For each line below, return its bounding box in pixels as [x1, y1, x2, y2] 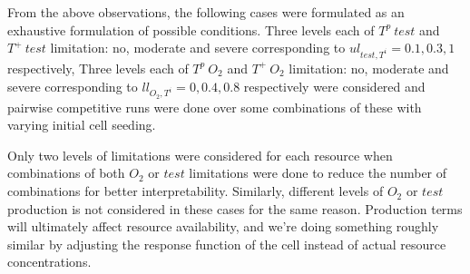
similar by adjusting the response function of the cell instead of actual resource [7, 234, 446, 253]
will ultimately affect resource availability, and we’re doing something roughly [7, 217, 439, 236]
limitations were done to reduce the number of [189, 163, 447, 182]
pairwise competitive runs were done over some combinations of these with [7, 97, 422, 116]
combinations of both [7, 163, 125, 182]
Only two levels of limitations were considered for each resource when [7, 145, 393, 164]
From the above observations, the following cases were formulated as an [7, 3, 405, 21]
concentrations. [7, 252, 92, 271]
